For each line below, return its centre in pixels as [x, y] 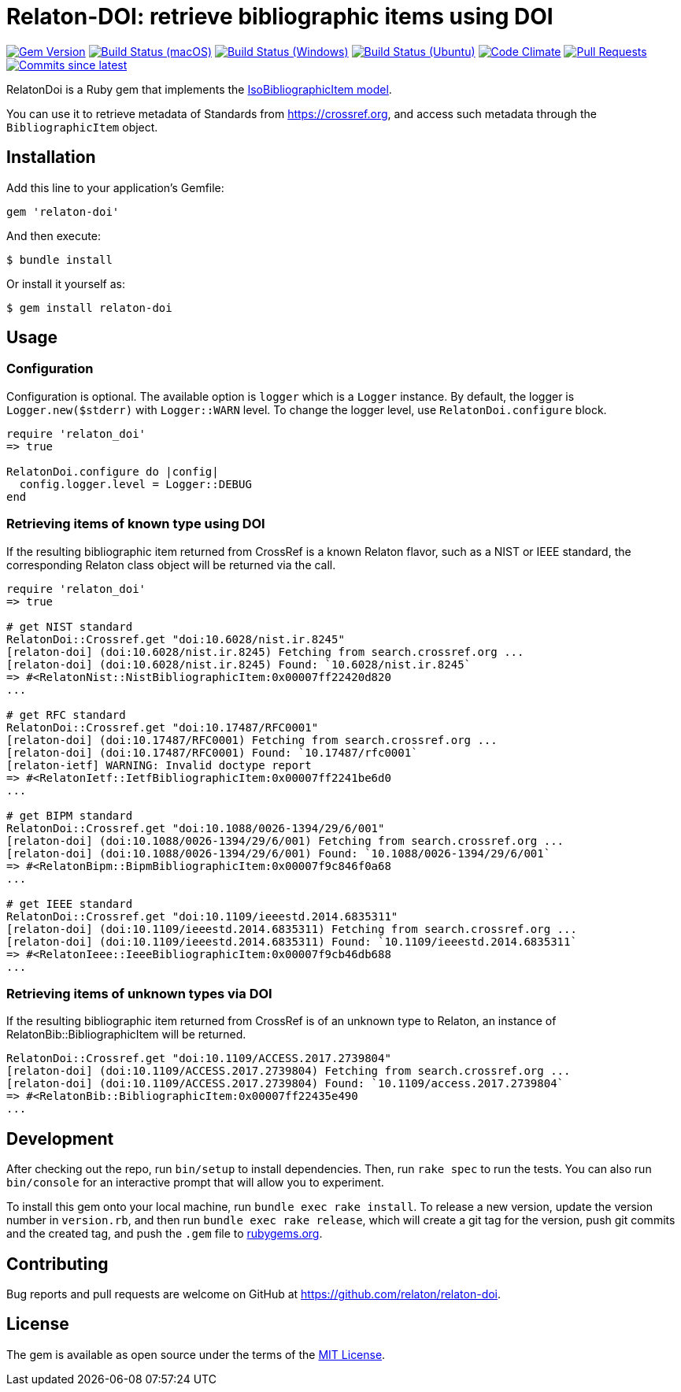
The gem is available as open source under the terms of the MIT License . [196, 1354]
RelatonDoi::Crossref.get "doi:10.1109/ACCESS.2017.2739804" [199, 1059]
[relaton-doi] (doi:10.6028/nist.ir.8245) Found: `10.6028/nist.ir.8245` [239, 664]
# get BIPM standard [70, 815]
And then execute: [54, 235]
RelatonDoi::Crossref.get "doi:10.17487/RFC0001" [163, 727]
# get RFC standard [66, 715]
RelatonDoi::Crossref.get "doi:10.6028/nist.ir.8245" [176, 639]
